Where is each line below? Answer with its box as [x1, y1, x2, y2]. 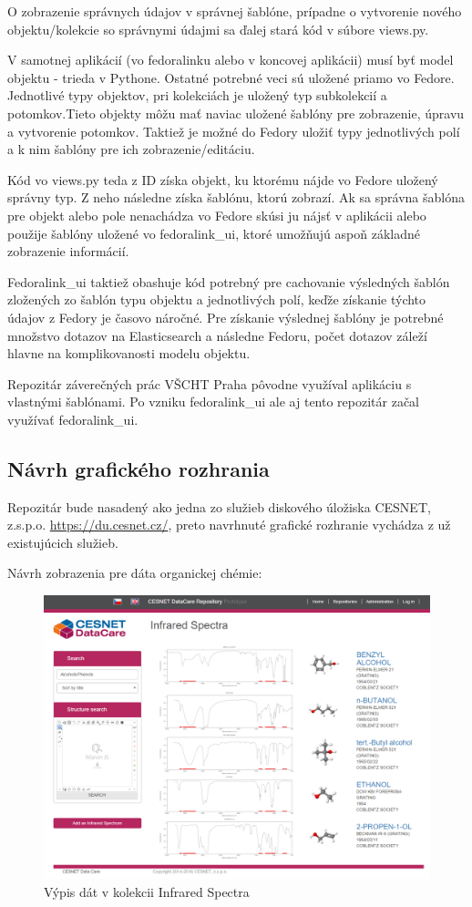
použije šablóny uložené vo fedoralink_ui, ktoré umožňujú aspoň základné [7, 223, 420, 242]
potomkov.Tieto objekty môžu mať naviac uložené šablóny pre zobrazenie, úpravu [7, 103, 465, 122]
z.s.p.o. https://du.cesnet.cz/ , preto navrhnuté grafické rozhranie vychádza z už [7, 515, 451, 534]
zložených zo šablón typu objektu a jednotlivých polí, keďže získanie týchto [7, 290, 426, 309]
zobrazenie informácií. [7, 242, 129, 261]
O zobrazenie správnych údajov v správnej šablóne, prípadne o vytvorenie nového [7, 2, 462, 20]
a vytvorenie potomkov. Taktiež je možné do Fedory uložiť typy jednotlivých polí [7, 121, 460, 140]
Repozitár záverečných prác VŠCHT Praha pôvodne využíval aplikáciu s [7, 374, 412, 393]
